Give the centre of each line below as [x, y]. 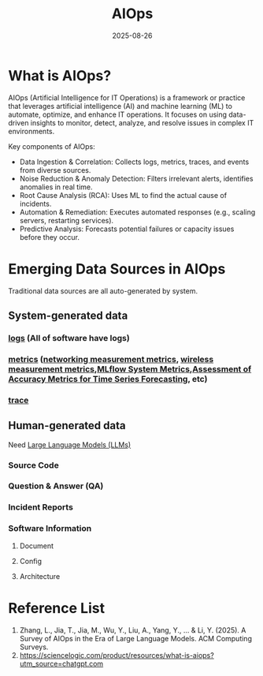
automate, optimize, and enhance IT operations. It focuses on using [117, 114]
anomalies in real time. [56, 187]
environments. [31, 131]
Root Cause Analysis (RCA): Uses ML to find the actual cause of [123, 195]
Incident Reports [41, 507]
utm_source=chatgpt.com [61, 663]
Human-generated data [67, 426]
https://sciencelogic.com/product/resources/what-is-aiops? [117, 655]
